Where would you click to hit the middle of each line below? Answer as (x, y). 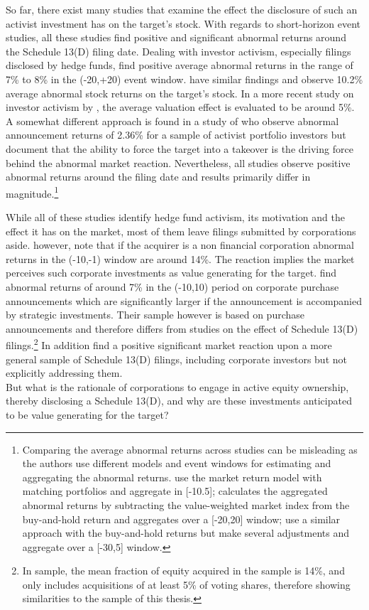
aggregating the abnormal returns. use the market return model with (172, 477)
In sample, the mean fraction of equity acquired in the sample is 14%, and (183, 571)
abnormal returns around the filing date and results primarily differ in (158, 177)
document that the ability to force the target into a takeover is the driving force (180, 148)
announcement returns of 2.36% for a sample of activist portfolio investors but (176, 135)
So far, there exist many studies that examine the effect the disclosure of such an (182, 9)
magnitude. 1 (32, 192)
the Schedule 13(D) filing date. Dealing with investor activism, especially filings (178, 51)
